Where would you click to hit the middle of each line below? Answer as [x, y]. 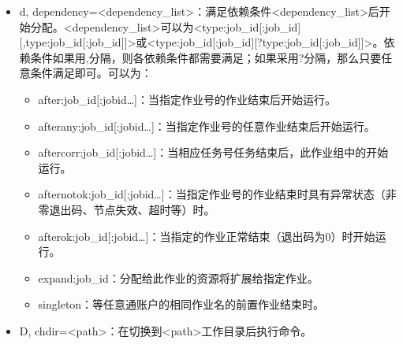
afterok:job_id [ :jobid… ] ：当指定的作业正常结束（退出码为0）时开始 [207, 236]
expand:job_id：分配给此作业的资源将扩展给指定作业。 [178, 277]
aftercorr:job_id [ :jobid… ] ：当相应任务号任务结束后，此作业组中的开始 [213, 152]
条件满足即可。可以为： [91, 73]
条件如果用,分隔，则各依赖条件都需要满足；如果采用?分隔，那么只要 [206, 57]
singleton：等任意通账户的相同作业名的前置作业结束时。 [181, 304]
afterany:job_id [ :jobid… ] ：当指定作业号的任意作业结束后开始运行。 [207, 126]
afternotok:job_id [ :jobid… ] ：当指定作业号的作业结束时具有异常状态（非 [217, 194]
